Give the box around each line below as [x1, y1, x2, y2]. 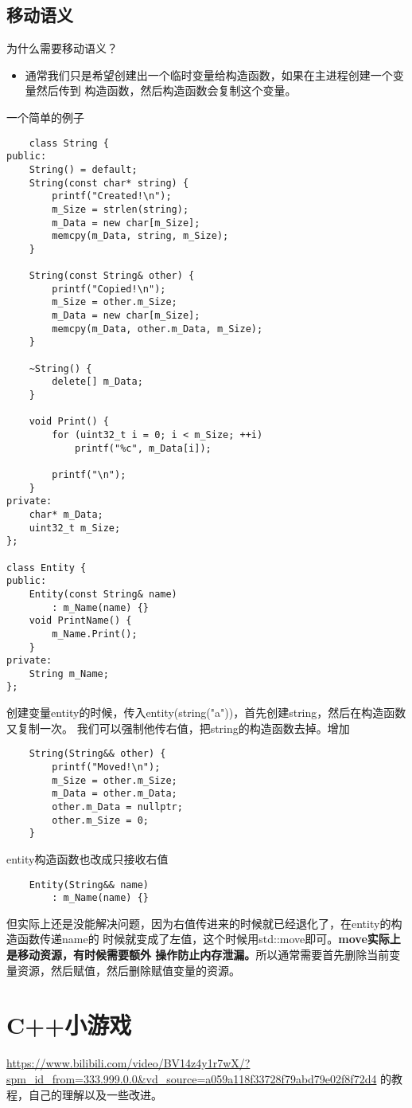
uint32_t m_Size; [29, 522, 121, 534]
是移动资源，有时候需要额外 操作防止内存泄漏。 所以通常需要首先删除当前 [6, 946, 390, 963]
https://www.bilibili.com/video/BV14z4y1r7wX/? [6, 1055, 251, 1071]
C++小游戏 [6, 1008, 132, 1041]
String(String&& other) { [29, 748, 166, 760]
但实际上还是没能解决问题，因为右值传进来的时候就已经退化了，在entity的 [6, 914, 391, 931]
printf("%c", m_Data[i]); [74, 442, 212, 454]
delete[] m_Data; [52, 376, 143, 388]
